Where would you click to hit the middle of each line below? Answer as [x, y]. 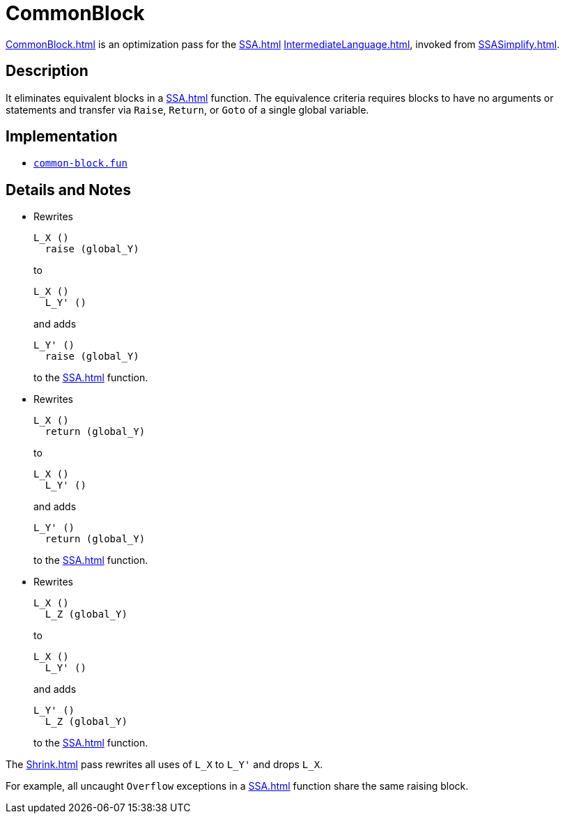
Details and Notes [68, 190]
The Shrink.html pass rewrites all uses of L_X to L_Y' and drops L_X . [164, 765]
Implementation [62, 137]
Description [47, 71]
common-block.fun [80, 163]
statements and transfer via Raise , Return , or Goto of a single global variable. [187, 109]
